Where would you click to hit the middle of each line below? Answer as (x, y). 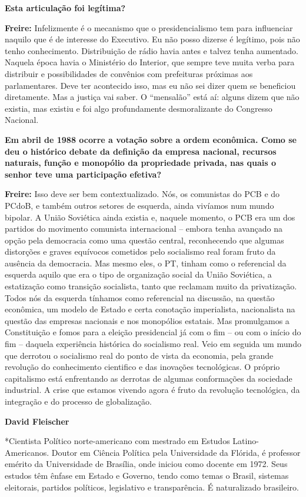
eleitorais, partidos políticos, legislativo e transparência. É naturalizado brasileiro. (152, 487)
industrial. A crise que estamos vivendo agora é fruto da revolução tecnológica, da (152, 390)
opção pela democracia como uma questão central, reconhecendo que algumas (144, 240)
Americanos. (27, 452)
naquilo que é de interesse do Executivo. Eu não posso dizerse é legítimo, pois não (152, 39)
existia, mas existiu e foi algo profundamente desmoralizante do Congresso (139, 108)
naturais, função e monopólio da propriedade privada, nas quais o (140, 163)
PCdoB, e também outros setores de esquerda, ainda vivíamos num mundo (139, 205)
